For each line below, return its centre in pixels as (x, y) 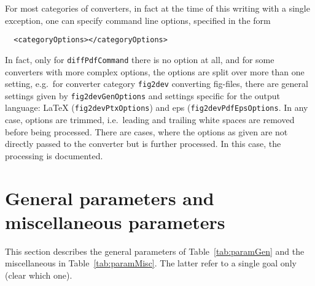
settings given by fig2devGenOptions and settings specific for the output (143, 95)
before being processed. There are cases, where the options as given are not (146, 131)
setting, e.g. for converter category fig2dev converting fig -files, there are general (157, 84)
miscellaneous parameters (115, 221)
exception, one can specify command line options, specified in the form (138, 20)
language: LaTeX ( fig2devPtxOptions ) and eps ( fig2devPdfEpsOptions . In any (157, 107)
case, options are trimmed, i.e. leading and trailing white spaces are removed (150, 120)
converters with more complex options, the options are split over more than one (155, 71)
